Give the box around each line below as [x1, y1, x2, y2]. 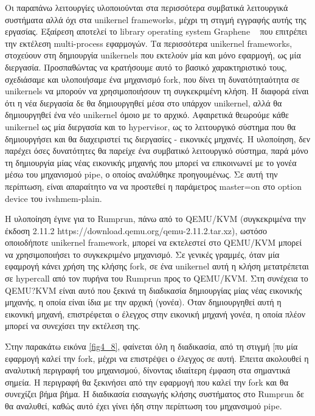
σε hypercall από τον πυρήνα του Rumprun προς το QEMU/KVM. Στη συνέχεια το [5, 272, 308, 285]
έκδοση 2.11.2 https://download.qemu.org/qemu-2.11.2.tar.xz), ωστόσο [5, 224, 267, 237]
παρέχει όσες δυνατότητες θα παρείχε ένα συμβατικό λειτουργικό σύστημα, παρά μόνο [5, 144, 308, 157]
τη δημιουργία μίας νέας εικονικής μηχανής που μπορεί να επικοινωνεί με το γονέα [5, 156, 297, 168]
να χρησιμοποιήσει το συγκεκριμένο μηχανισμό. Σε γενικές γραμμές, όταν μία [5, 248, 280, 260]
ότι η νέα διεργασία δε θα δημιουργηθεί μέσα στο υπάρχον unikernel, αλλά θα [5, 96, 282, 109]
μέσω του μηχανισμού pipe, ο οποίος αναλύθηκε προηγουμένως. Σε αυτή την [5, 168, 278, 181]
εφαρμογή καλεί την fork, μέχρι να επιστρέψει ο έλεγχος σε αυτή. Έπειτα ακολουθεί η [5, 352, 309, 364]
